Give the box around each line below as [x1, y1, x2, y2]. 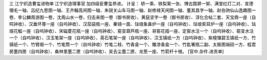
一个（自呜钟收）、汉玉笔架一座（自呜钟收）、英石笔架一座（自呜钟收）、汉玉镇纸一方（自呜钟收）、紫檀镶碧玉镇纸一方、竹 [9, 35, 256, 40]
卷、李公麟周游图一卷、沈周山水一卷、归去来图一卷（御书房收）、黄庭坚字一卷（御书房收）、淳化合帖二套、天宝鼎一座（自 [9, 14, 256, 20]
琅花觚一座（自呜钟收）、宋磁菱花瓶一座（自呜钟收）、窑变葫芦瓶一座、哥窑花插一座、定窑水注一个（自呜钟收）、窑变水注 [9, 28, 254, 34]
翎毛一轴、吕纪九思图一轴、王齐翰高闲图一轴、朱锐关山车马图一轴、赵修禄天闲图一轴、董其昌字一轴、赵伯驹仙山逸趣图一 [9, 7, 256, 13]
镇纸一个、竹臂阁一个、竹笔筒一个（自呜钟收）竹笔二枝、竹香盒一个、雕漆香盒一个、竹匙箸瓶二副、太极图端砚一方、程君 [9, 41, 256, 47]
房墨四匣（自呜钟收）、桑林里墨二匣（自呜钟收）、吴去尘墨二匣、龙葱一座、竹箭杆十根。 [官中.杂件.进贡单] [9, 48, 224, 54]
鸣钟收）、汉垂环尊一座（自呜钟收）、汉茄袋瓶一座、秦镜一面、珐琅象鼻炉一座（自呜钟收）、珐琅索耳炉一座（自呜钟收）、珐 [9, 21, 256, 27]
